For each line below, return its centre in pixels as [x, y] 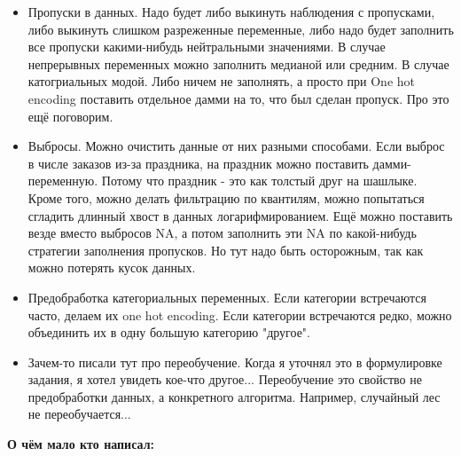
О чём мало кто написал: [81, 444]
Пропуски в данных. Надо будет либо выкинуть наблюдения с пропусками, [231, 12]
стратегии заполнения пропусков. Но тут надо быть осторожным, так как [226, 250]
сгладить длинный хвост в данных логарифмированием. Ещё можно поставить [240, 215]
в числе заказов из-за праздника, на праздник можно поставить [198, 163]
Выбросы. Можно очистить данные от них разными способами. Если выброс [236, 146]
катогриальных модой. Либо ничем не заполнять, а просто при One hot [221, 81]
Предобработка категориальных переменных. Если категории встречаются [227, 297]
